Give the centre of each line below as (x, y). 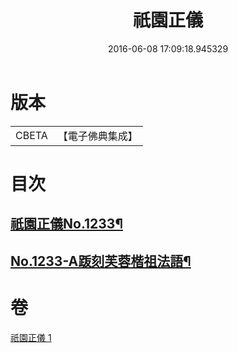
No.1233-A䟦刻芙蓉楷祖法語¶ (101, 261)
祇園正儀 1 (31, 337)
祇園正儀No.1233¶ (66, 224)
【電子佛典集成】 (97, 136)
